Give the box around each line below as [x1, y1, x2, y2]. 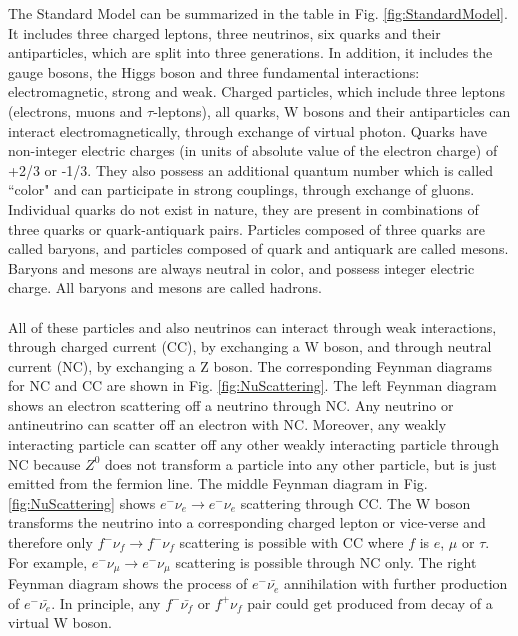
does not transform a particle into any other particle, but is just [104, 453, 497, 474]
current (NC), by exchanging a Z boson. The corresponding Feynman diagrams [8, 355, 493, 376]
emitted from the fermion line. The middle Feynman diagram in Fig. [8, 473, 428, 494]
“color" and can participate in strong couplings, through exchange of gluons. [8, 179, 475, 200]
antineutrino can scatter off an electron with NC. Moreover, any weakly [8, 414, 447, 435]
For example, [8, 551, 88, 572]
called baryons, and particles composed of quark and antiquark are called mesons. [8, 238, 509, 259]
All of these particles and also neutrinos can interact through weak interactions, [8, 316, 497, 337]
